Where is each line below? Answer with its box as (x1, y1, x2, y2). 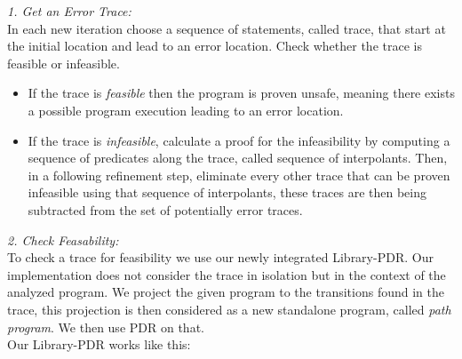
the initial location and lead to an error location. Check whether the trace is (7, 36, 422, 55)
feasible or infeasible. (7, 53, 120, 72)
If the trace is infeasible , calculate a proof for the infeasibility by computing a (28, 131, 450, 149)
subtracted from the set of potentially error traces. (28, 200, 303, 219)
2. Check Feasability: (7, 230, 119, 249)
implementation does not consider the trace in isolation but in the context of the (7, 265, 446, 283)
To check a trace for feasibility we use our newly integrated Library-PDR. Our (7, 248, 434, 267)
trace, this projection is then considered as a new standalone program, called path (7, 299, 451, 318)
